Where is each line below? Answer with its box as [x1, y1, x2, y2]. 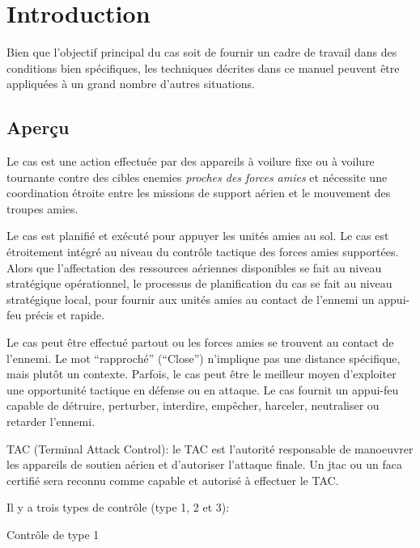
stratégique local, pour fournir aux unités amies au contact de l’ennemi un [6, 290, 375, 307]
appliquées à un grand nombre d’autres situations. [6, 75, 255, 92]
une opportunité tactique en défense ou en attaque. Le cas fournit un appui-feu [6, 381, 399, 398]
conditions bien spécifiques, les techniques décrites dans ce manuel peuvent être [6, 59, 400, 76]
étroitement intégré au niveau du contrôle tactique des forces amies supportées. [6, 243, 399, 260]
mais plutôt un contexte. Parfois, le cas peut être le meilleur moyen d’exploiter [6, 365, 397, 382]
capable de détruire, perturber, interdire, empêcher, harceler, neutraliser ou [6, 397, 380, 414]
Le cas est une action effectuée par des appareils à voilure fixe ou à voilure [6, 153, 375, 170]
